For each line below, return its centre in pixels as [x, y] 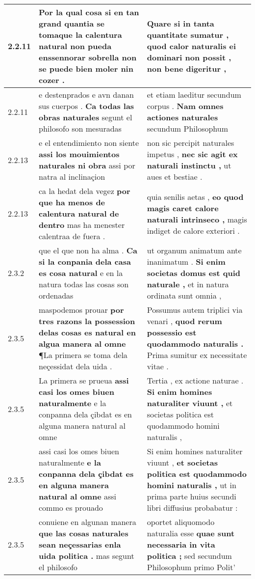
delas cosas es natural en [87, 332]
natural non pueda [75, 46]
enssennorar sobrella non [88, 57]
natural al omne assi [78, 496]
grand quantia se [72, 23]
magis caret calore [183, 208]
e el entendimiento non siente [89, 143]
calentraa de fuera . [72, 236]
